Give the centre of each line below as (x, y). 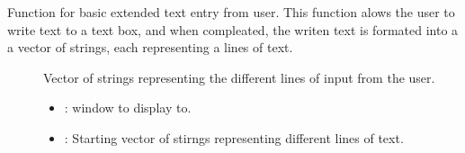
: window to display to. (128, 108)
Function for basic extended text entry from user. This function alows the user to (231, 12)
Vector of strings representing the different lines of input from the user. (239, 77)
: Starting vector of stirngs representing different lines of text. (234, 137)
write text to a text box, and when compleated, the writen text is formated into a (233, 29)
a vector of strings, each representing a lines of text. (150, 47)
